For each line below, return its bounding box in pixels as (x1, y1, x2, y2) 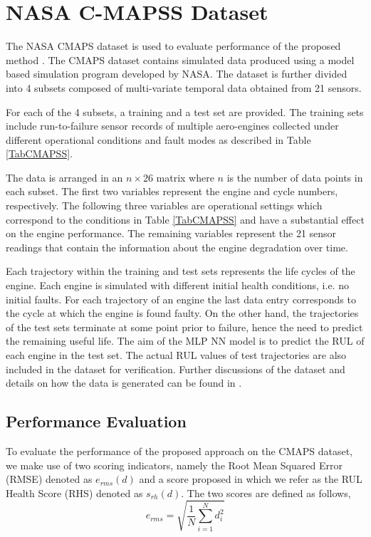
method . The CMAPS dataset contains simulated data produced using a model (6, 52, 355, 67)
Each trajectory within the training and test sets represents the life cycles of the (6, 264, 355, 278)
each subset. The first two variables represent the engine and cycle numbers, (6, 184, 338, 199)
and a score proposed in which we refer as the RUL (139, 471, 362, 486)
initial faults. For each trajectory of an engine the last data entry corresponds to (6, 291, 356, 306)
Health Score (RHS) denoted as (6, 485, 143, 500)
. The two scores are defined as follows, (181, 485, 351, 500)
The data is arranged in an (6, 170, 123, 184)
